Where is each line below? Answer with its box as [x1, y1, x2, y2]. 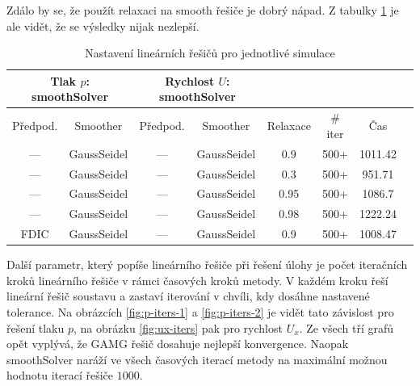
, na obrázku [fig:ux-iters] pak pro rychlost [73, 319, 283, 336]
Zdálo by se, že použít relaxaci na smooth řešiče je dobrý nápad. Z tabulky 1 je [6, 2, 399, 18]
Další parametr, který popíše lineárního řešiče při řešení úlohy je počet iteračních [6, 256, 408, 273]
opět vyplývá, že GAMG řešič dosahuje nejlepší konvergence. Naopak [6, 335, 349, 352]
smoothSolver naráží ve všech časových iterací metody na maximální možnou [6, 350, 388, 367]
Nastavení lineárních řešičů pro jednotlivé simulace [85, 44, 335, 61]
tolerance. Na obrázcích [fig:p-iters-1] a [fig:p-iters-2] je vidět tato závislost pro [6, 303, 394, 320]
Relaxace [267, 117, 311, 134]
